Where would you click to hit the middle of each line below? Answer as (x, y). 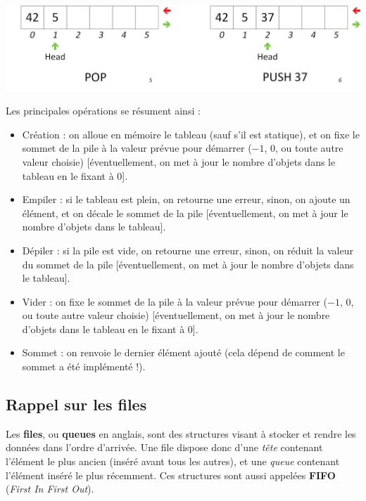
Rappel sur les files (76, 404)
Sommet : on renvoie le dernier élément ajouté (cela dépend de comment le (183, 352)
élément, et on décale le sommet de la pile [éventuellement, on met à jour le (185, 213)
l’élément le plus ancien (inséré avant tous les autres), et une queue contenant (173, 461)
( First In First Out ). (50, 489)
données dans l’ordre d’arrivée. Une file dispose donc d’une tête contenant (164, 447)
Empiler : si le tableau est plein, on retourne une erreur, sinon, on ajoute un (186, 199)
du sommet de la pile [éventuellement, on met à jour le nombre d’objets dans (188, 264)
